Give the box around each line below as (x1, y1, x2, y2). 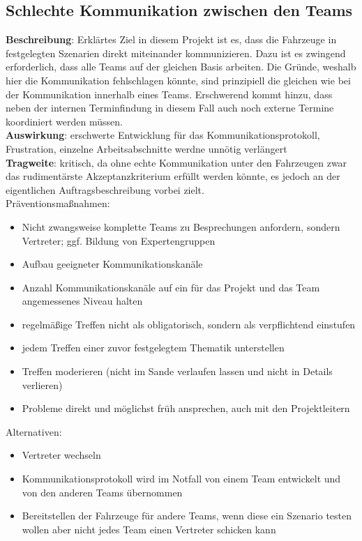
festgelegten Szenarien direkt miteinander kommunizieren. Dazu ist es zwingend (6, 45, 346, 60)
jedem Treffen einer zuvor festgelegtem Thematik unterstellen (22, 340, 285, 355)
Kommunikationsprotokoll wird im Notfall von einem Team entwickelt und (22, 471, 341, 486)
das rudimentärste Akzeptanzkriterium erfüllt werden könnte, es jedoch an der (6, 169, 340, 183)
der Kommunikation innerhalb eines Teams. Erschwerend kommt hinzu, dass (6, 86, 333, 101)
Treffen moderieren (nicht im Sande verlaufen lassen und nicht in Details (22, 364, 333, 379)
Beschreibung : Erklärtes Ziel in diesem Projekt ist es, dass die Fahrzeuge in (6, 32, 337, 47)
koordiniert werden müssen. (6, 114, 123, 128)
